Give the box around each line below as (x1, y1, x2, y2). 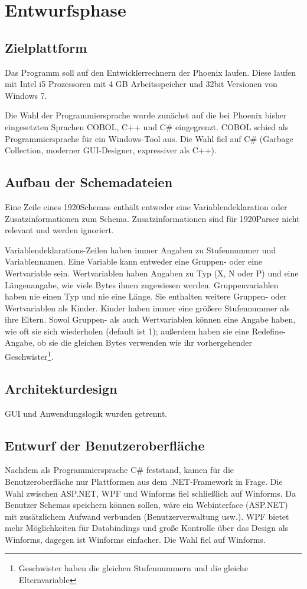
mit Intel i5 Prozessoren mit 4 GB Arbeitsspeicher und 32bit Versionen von (5, 78, 277, 90)
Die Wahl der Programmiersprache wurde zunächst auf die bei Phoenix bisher (5, 109, 287, 121)
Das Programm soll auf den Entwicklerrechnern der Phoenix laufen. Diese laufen (5, 66, 296, 78)
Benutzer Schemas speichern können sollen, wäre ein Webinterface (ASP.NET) (5, 498, 288, 511)
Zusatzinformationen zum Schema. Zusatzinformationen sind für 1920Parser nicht (5, 212, 300, 224)
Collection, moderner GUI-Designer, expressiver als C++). (5, 144, 217, 156)
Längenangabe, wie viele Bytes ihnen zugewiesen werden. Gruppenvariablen (5, 278, 279, 291)
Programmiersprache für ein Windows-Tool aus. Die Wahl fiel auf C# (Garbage (5, 132, 293, 144)
